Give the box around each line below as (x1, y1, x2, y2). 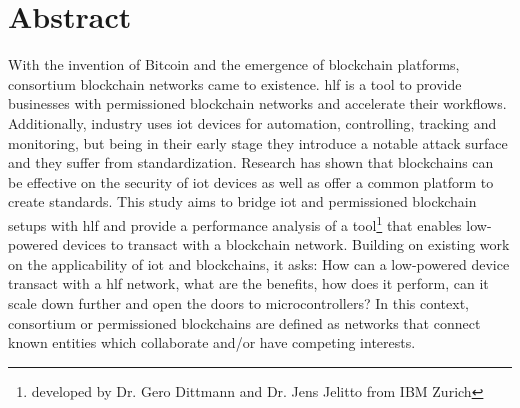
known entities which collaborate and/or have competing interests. (8, 332, 416, 353)
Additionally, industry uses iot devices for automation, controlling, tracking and (8, 112, 497, 133)
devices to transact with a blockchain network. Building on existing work (62, 234, 510, 255)
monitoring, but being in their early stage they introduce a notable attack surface (8, 132, 508, 153)
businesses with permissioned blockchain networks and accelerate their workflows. (8, 93, 507, 114)
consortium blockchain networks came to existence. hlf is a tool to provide (8, 73, 462, 94)
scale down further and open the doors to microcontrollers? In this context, (8, 292, 469, 313)
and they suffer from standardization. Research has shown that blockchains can (8, 152, 494, 173)
